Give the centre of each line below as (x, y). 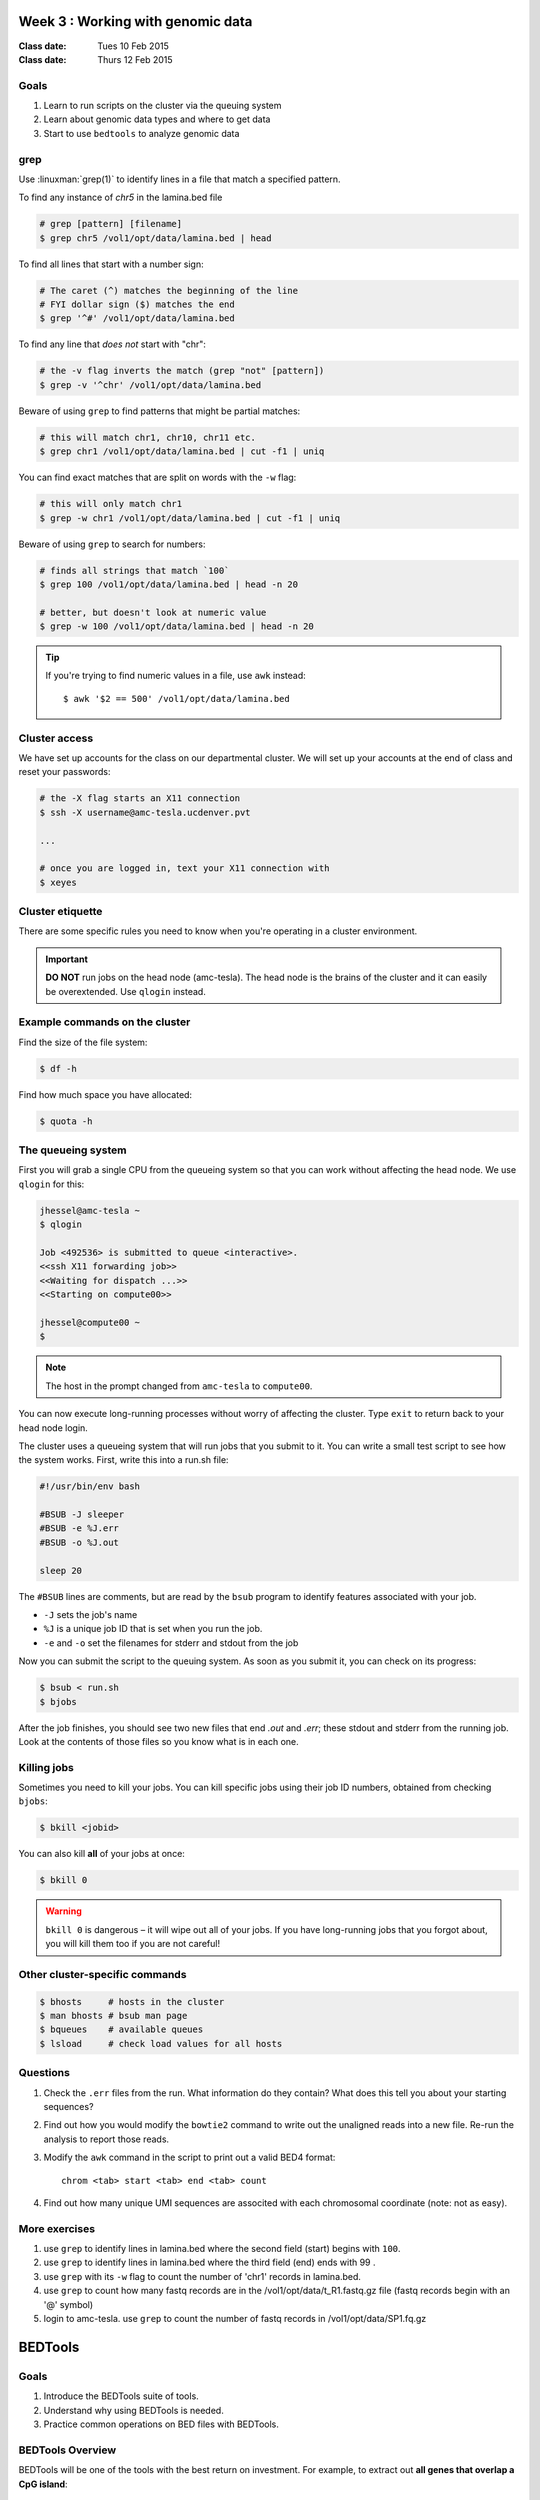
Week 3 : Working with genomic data (135, 21)
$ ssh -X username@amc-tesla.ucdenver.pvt (145, 812)
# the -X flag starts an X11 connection (139, 798)
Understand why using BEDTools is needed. (133, 2410)
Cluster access (56, 738)
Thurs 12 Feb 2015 (135, 59)
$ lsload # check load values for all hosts (161, 2043)
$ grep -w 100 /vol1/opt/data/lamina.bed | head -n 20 (176, 626)
